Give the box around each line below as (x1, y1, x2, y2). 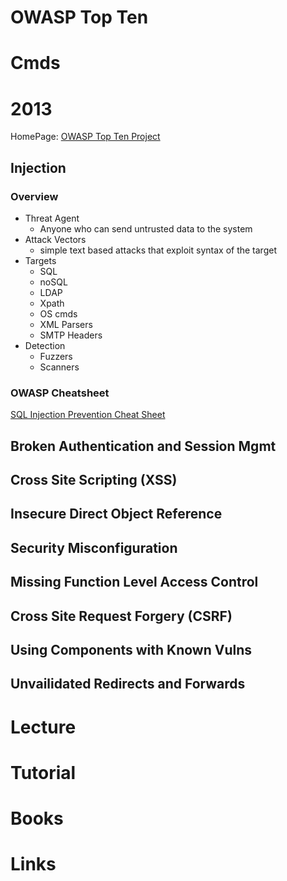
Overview (10, 189, 59, 203)
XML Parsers (39, 319, 93, 330)
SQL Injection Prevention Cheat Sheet (10, 409, 166, 421)
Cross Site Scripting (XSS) (10, 472, 178, 489)
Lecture (10, 716, 77, 738)
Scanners (39, 361, 80, 373)
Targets (24, 255, 57, 266)
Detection (24, 340, 66, 351)
